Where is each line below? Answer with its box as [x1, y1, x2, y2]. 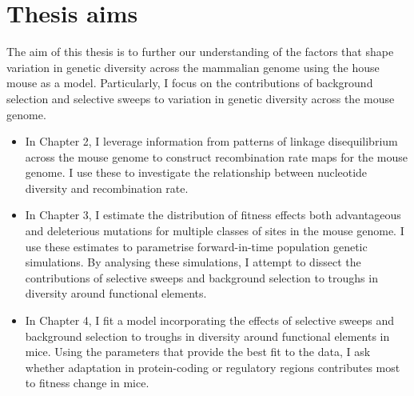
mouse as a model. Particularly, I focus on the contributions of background [6, 74, 373, 91]
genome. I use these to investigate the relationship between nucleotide [25, 164, 368, 181]
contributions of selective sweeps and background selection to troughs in [25, 269, 378, 286]
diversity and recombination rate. [25, 179, 189, 196]
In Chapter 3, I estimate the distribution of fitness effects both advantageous [25, 206, 401, 223]
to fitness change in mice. [25, 374, 149, 391]
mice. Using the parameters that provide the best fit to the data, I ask [25, 343, 371, 360]
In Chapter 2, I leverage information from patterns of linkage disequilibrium [25, 133, 398, 150]
